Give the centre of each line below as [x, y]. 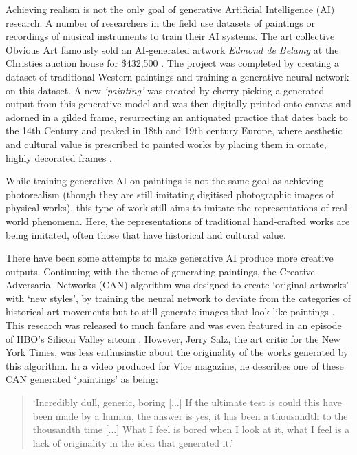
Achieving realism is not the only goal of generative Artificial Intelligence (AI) [170, 9]
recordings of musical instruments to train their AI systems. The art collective [170, 36]
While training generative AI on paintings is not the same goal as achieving [165, 181]
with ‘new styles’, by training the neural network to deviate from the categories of [178, 298]
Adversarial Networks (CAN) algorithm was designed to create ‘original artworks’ [177, 285]
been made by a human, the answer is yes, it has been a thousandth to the [190, 415]
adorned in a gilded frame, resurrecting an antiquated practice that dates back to [177, 117]
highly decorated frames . [59, 157]
